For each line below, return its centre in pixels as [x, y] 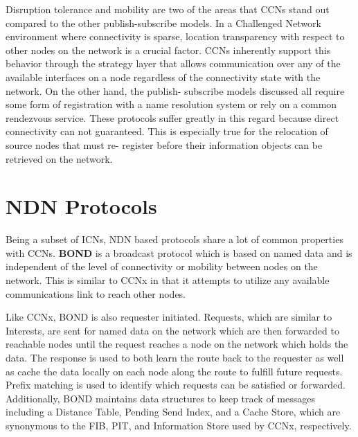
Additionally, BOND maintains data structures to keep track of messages [161, 398]
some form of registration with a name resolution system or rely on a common [171, 104]
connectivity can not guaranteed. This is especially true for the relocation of [167, 131]
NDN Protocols [81, 206]
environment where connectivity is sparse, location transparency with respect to [175, 36]
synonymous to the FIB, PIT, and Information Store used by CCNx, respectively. [179, 425]
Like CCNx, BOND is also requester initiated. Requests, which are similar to [169, 317]
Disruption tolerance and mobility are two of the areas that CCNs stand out [168, 9]
